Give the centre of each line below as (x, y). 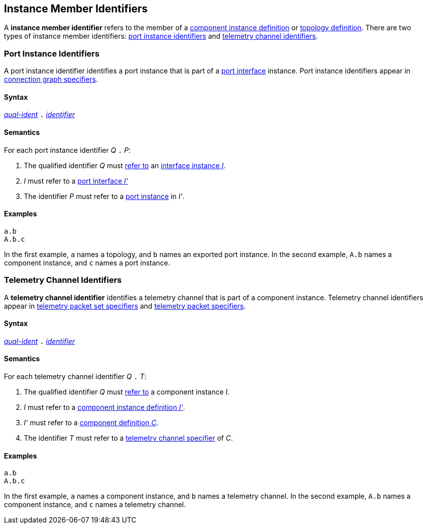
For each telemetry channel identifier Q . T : (75, 377)
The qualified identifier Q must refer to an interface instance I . (125, 165)
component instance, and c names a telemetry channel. (95, 505)
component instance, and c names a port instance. (87, 263)
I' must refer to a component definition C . (91, 423)
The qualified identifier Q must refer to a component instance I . (127, 392)
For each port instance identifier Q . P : (67, 150)
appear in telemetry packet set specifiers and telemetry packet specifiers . (125, 306)
